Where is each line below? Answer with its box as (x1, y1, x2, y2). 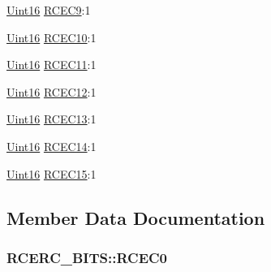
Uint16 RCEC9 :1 (6, 2, 91, 18)
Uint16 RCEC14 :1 (6, 137, 97, 154)
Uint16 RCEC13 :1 (6, 110, 97, 127)
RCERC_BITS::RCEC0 (6, 247, 168, 267)
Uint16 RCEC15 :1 (6, 165, 97, 182)
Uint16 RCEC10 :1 (6, 28, 97, 45)
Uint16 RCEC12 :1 (6, 83, 97, 100)
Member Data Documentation (6, 205, 265, 230)
